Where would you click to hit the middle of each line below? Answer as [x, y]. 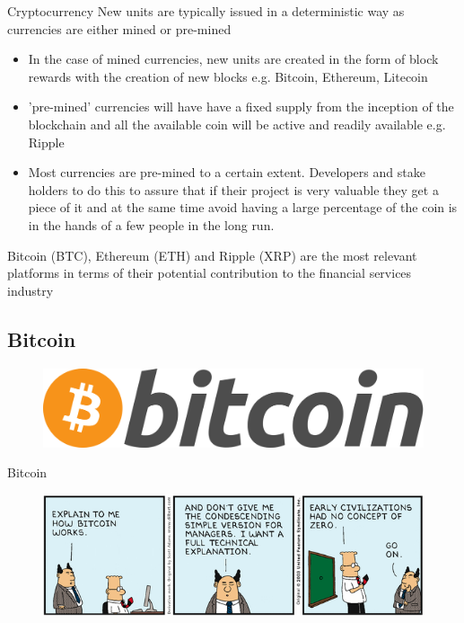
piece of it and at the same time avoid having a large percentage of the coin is [243, 207]
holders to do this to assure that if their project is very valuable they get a [233, 189]
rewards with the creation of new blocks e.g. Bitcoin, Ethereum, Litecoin [228, 76]
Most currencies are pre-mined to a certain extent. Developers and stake [227, 172]
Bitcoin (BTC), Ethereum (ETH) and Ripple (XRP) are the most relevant [212, 255]
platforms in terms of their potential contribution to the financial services [210, 273]
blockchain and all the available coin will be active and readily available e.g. [237, 124]
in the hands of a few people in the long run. [151, 224]
